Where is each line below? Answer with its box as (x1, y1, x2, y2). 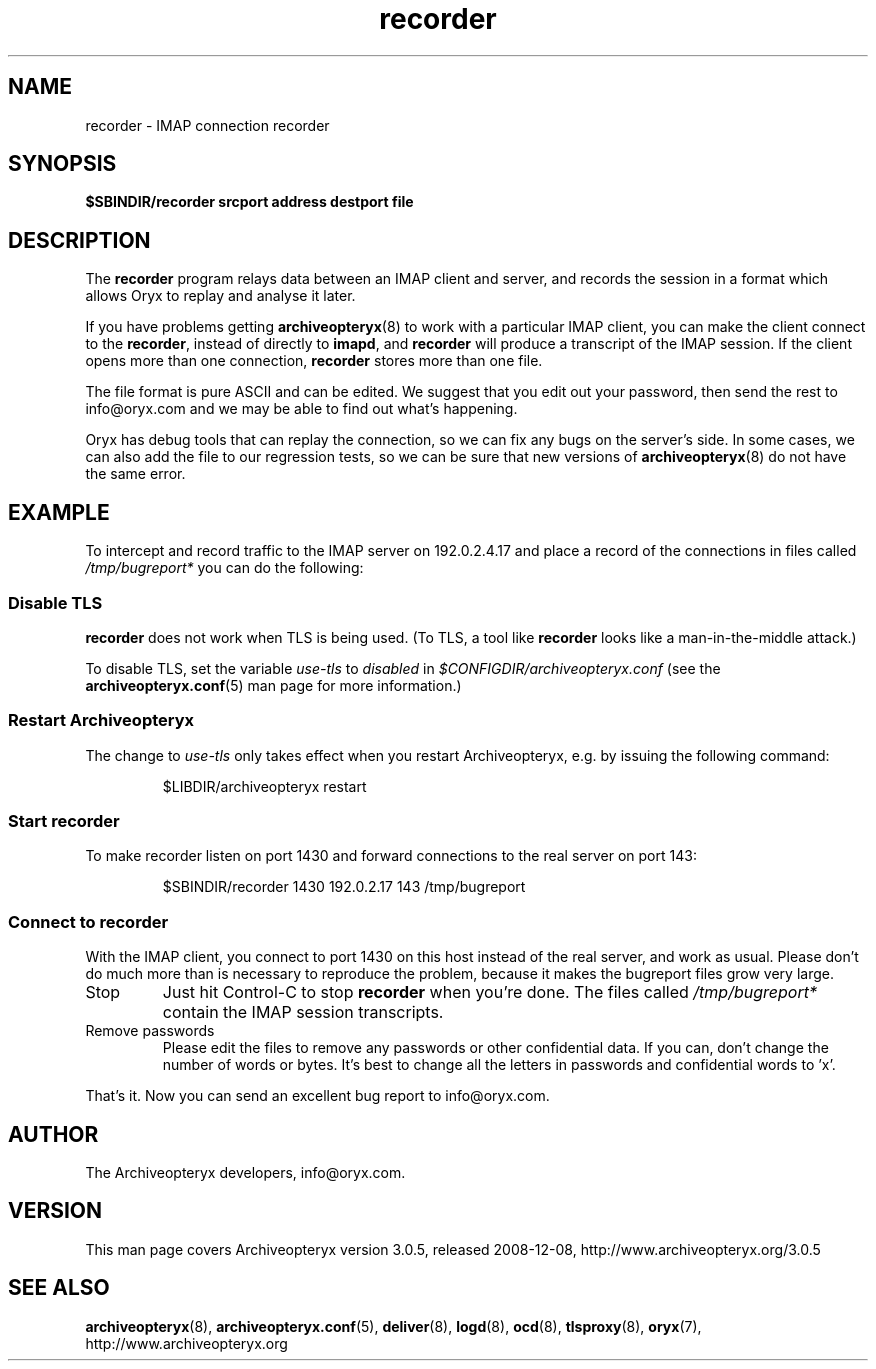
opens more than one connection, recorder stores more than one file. (85, 352, 543, 370)
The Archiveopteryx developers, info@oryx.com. (85, 1163, 406, 1181)
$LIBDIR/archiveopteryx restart (162, 777, 367, 795)
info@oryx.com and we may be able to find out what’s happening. (85, 400, 518, 418)
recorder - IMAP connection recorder (85, 116, 330, 134)
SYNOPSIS (8, 151, 117, 177)
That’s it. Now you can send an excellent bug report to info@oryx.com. (85, 1087, 550, 1105)
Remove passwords (85, 1022, 215, 1040)
